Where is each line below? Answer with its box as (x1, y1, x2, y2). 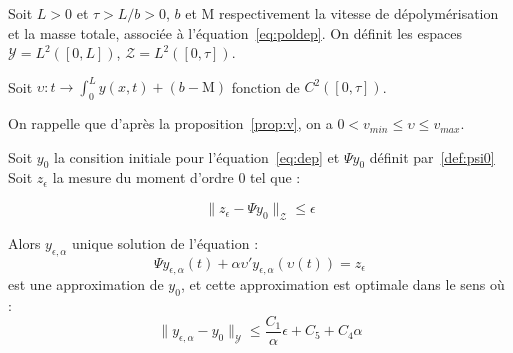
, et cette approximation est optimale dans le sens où (180, 274, 505, 295)
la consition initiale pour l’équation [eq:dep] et (54, 146, 340, 167)
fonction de (231, 76, 300, 97)
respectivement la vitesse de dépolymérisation (219, 3, 499, 23)
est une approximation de (8, 274, 164, 295)
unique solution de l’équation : (72, 232, 259, 253)
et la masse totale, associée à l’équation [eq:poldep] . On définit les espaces (8, 22, 462, 43)
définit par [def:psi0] (369, 146, 495, 167)
